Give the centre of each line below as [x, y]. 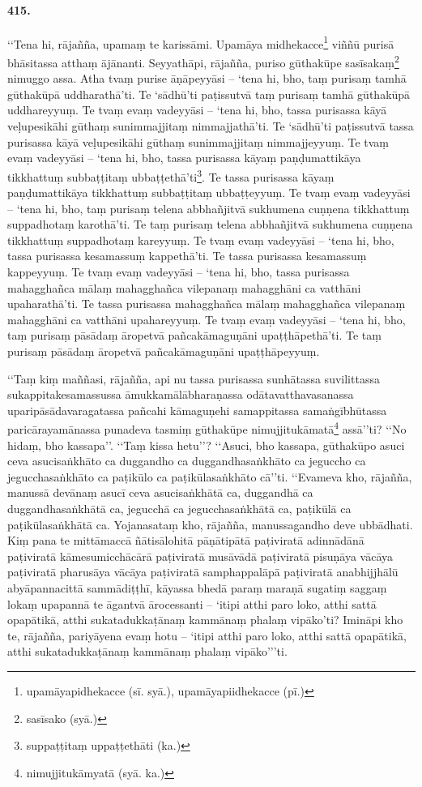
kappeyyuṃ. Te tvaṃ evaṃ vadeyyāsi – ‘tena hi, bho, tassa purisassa [179, 272]
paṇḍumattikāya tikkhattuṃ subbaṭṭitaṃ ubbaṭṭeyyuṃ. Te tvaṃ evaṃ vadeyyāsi [209, 192]
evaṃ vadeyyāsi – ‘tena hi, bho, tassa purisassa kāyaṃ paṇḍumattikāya [184, 158]
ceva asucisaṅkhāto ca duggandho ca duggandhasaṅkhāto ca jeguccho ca [187, 461]
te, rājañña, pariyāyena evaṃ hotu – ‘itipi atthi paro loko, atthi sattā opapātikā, [207, 635]
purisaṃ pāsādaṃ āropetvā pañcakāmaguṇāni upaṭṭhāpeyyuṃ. [164, 351]
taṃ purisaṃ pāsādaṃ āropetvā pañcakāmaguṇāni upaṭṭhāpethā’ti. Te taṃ [194, 335]
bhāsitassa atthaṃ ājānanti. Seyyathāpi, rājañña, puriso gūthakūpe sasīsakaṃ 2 [203, 61]
